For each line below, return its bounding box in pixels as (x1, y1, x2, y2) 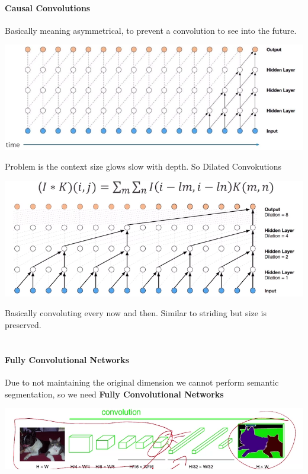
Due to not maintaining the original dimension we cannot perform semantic (5, 376, 279, 388)
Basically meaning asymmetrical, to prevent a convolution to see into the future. (5, 24, 297, 36)
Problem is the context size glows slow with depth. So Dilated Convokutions (5, 160, 282, 173)
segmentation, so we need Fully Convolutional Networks (5, 387, 224, 400)
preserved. (5, 319, 41, 331)
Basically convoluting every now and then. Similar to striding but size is (5, 307, 267, 319)
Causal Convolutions (5, 1, 91, 14)
